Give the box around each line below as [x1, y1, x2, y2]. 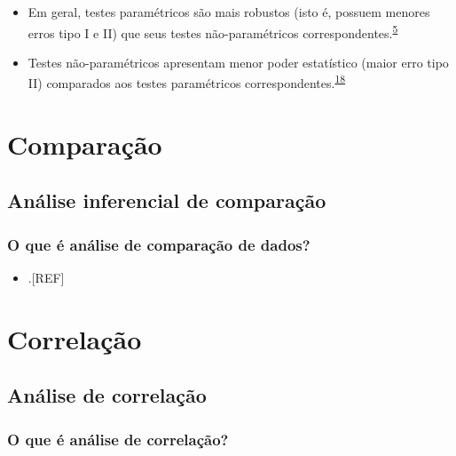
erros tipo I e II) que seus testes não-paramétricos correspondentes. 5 [28, 20, 398, 42]
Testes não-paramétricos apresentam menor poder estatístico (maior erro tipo [28, 52, 449, 71]
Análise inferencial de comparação [7, 187, 326, 214]
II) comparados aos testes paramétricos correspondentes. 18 [28, 71, 346, 92]
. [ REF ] [28, 268, 65, 287]
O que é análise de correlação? [7, 428, 229, 450]
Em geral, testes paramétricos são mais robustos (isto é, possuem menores [28, 3, 430, 20]
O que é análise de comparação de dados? [7, 233, 311, 255]
